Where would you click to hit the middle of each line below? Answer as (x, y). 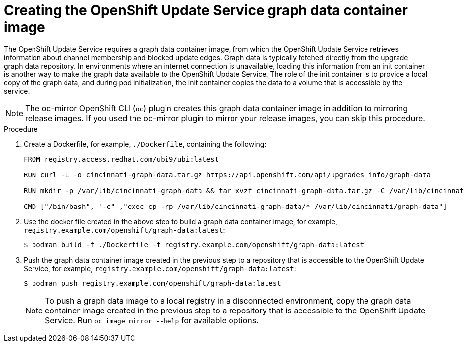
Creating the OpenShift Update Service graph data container (206, 10)
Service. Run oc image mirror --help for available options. (152, 320)
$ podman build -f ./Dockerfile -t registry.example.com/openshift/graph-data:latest (194, 245)
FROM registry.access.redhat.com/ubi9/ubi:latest (121, 159)
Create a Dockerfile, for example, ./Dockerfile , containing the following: (145, 144)
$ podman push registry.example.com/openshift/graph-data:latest (152, 283)
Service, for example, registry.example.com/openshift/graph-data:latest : (160, 268)
